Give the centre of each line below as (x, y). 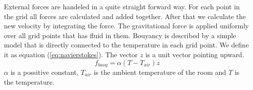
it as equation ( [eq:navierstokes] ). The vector (71, 54)
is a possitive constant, (45, 72)
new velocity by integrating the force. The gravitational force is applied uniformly (126, 26)
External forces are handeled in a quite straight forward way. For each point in (122, 6)
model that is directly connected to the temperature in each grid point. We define (126, 45)
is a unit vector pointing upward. (195, 54)
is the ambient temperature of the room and (160, 72)
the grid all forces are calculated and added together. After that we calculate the (125, 16)
